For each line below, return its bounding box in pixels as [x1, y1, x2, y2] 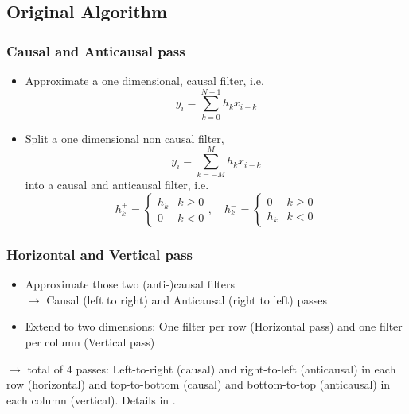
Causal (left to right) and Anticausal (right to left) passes [46, 291, 327, 308]
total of [27, 360, 64, 377]
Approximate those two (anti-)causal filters [25, 276, 235, 292]
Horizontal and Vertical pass [6, 244, 193, 264]
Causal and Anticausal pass [6, 41, 185, 60]
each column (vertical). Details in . [6, 391, 176, 408]
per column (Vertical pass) [25, 334, 155, 350]
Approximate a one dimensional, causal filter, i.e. [25, 72, 264, 88]
